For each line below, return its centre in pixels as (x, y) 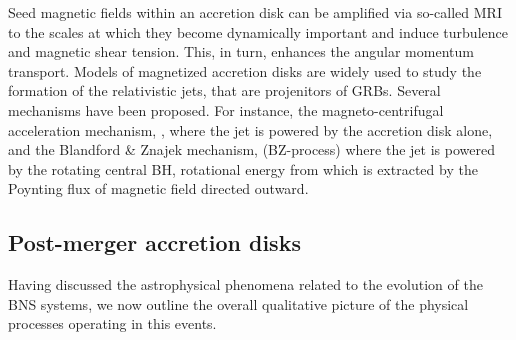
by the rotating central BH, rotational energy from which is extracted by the (243, 168)
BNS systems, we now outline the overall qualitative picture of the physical (238, 303)
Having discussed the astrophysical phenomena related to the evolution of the (245, 284)
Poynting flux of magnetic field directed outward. (158, 188)
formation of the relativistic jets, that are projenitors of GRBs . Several (224, 90)
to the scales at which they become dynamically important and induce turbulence (258, 31)
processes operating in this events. (112, 323)
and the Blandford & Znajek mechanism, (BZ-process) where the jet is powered (251, 149)
